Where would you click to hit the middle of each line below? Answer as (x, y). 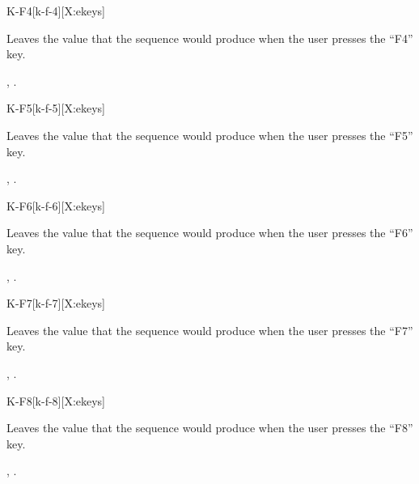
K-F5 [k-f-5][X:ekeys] (56, 108)
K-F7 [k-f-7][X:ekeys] (56, 303)
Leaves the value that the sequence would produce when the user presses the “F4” (210, 38)
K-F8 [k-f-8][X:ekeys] (56, 400)
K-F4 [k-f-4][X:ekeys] (56, 11)
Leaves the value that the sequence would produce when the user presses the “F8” (210, 428)
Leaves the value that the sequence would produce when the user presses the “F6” (210, 233)
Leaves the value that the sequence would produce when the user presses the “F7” (210, 330)
